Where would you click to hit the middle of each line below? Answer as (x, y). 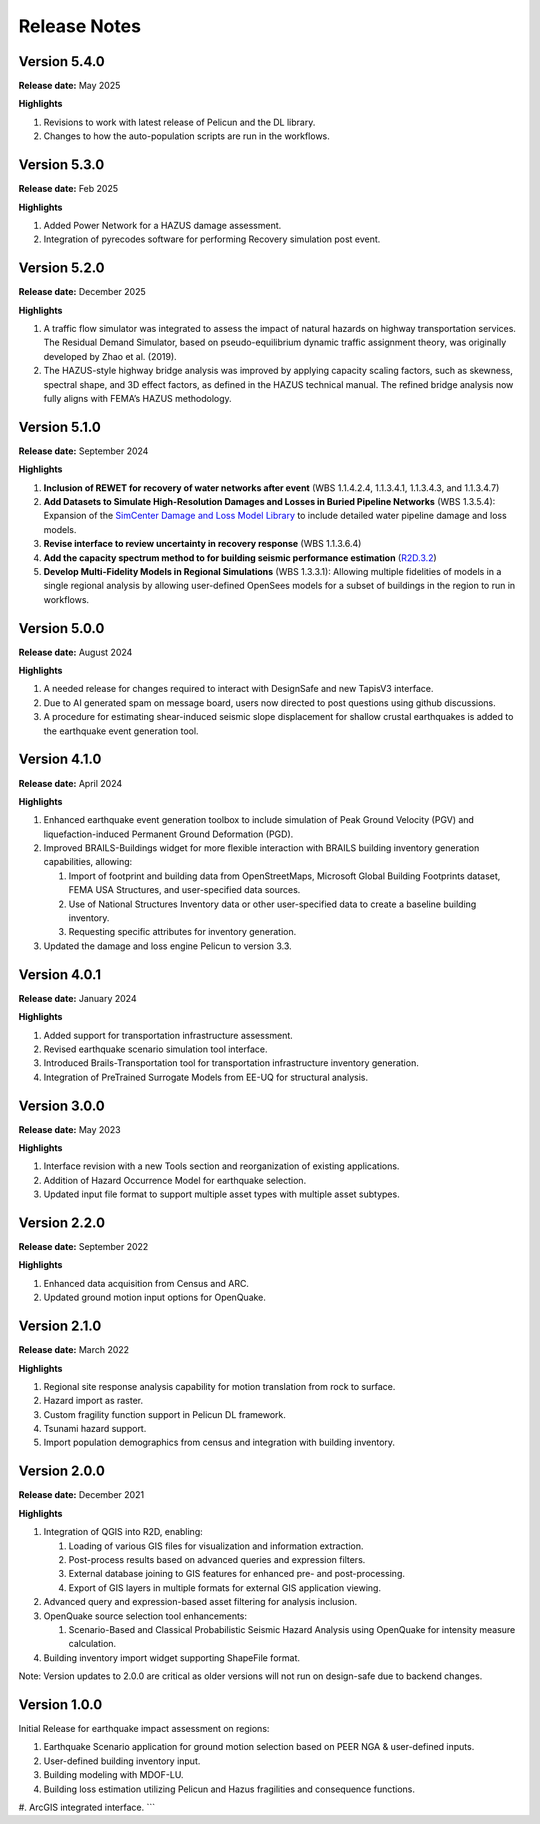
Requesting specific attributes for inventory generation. (182, 932)
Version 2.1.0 (60, 1326)
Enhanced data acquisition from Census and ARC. (146, 1283)
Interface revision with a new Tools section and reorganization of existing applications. (221, 1166)
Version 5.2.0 (61, 268)
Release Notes (80, 26)
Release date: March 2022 (74, 1350)
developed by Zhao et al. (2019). (110, 356)
